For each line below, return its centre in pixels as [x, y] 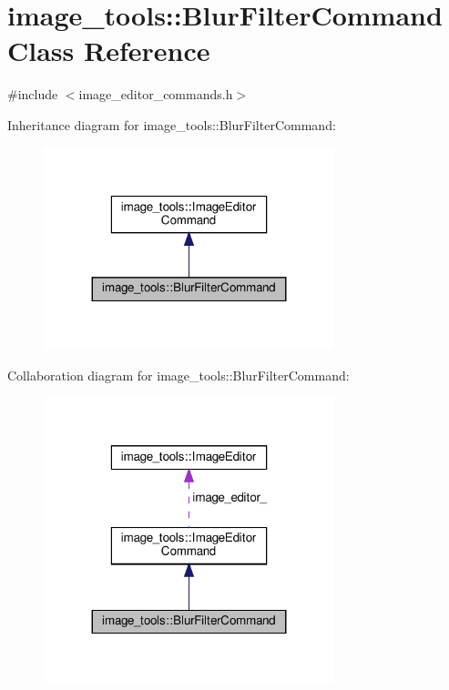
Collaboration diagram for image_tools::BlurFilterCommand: [179, 375]
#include [33, 94]
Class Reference [109, 51]
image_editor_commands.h [156, 94]
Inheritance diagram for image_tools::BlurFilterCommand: [172, 124]
